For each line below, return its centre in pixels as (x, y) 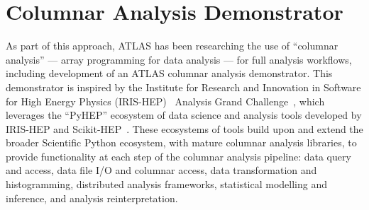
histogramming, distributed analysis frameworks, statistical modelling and (167, 184)
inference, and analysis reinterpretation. (92, 198)
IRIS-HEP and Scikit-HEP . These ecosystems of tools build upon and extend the (184, 128)
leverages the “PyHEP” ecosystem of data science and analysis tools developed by (184, 115)
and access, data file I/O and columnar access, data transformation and (161, 170)
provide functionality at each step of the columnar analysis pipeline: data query (178, 156)
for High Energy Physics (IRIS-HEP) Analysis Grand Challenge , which (165, 101)
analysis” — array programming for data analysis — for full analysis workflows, (179, 59)
